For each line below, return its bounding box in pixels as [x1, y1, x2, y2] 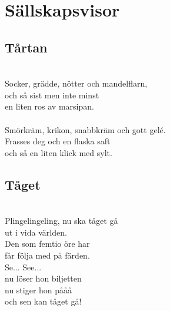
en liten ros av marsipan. [5, 100, 94, 113]
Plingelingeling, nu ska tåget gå [5, 214, 118, 227]
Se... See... [5, 260, 42, 273]
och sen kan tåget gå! [5, 295, 82, 307]
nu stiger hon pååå [5, 283, 72, 296]
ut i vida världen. [5, 226, 67, 238]
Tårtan [5, 38, 48, 56]
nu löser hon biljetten [5, 272, 82, 284]
